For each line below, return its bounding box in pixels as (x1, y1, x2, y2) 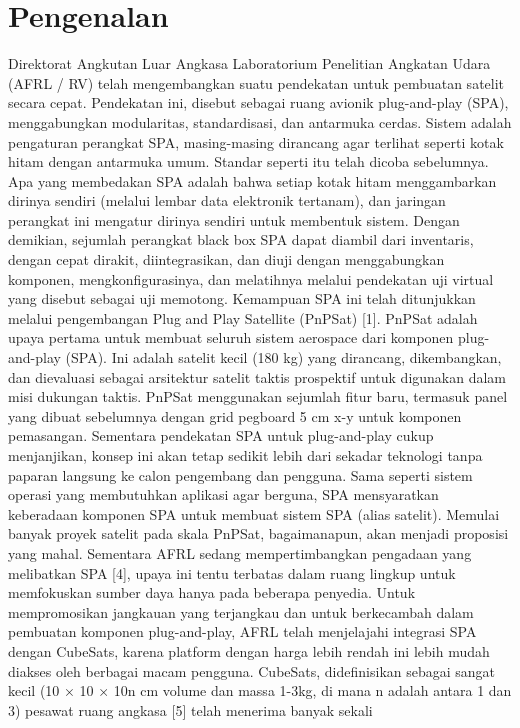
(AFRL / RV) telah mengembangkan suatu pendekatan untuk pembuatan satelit (8, 72, 505, 93)
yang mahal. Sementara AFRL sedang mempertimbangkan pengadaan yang (8, 542, 472, 563)
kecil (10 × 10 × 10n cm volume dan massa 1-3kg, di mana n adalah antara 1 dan (8, 680, 512, 701)
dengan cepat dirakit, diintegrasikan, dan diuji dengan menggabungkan (8, 249, 445, 270)
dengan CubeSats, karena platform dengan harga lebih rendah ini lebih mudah (8, 640, 490, 661)
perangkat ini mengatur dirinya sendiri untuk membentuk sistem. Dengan (8, 209, 460, 230)
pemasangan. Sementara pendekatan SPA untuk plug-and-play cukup (8, 425, 434, 446)
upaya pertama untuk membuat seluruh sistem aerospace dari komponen (8, 327, 454, 348)
